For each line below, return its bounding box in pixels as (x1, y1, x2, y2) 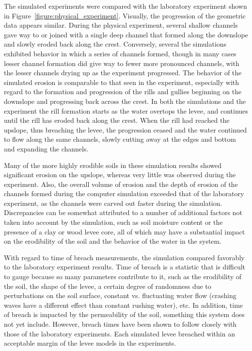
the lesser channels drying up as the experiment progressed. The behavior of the (4, 67, 242, 78)
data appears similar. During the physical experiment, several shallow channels (4, 20, 238, 30)
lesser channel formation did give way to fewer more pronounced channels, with (4, 58, 239, 68)
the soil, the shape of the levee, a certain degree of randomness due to (4, 281, 211, 291)
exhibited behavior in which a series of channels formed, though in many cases (4, 48, 236, 58)
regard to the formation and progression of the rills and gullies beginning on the (4, 86, 242, 97)
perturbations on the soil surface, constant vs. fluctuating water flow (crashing (4, 290, 236, 301)
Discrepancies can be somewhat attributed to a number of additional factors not (4, 207, 242, 217)
